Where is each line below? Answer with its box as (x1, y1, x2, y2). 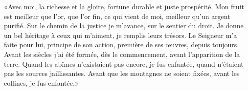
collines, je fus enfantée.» (4, 77, 79, 88)
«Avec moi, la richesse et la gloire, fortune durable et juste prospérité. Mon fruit (4, 1, 244, 11)
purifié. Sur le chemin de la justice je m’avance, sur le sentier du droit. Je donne (4, 20, 244, 31)
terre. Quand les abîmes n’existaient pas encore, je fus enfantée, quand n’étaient (4, 58, 244, 69)
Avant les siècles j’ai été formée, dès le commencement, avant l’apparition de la (4, 49, 240, 59)
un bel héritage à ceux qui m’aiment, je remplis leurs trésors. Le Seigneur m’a (4, 30, 237, 40)
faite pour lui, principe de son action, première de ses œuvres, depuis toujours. (4, 39, 239, 50)
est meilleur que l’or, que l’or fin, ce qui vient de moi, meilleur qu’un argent (4, 11, 230, 21)
